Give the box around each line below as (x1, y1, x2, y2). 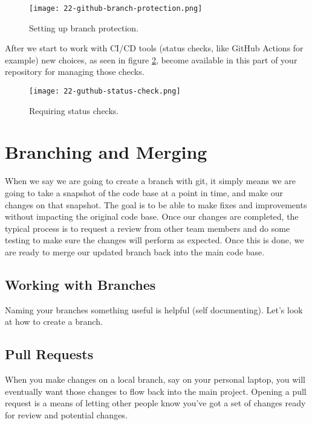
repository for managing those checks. (5, 65, 145, 78)
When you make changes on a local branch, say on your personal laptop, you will (5, 373, 305, 386)
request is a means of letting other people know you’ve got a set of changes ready (5, 397, 306, 409)
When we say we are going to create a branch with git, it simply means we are (5, 174, 296, 187)
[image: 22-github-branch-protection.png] (29, 4, 203, 13)
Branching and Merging (5, 139, 207, 164)
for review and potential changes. (5, 408, 128, 421)
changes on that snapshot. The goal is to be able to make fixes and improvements (5, 198, 307, 211)
